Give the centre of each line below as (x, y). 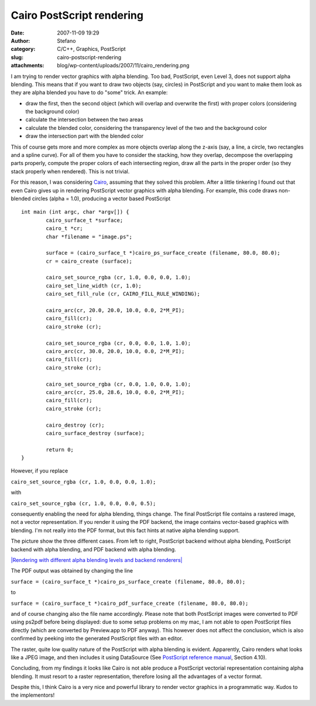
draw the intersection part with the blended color (84, 136)
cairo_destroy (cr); (75, 425)
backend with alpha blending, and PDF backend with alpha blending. (94, 549)
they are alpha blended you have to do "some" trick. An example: (89, 92)
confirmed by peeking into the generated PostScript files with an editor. (97, 639)
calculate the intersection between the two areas (84, 119)
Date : (18, 33)
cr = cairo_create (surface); (89, 261)
